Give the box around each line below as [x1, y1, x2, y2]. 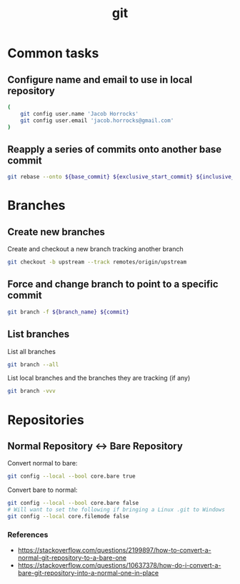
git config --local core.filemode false [7, 513, 130, 520]
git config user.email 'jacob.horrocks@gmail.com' [20, 116, 174, 124]
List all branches [7, 347, 56, 356]
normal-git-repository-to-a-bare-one [17, 553, 127, 562]
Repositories [7, 412, 84, 428]
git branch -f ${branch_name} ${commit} [7, 308, 130, 316]
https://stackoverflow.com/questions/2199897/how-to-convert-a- [17, 546, 212, 555]
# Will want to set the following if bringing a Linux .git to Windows [7, 506, 225, 513]
